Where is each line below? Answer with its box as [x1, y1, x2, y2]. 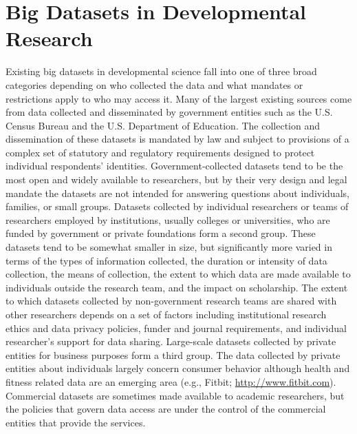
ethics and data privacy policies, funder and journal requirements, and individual [6, 320, 347, 335]
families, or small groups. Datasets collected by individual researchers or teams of [6, 199, 349, 214]
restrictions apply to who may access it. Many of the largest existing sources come [6, 91, 352, 105]
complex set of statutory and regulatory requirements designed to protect [6, 145, 315, 159]
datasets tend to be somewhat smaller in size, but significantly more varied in [6, 240, 332, 254]
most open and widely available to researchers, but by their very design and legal [6, 172, 347, 187]
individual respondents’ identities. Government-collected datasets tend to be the [6, 158, 343, 173]
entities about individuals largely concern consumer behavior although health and [6, 361, 350, 375]
